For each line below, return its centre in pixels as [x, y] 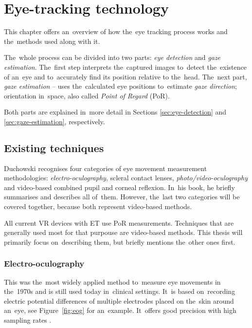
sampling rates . [28, 320]
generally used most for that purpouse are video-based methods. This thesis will [123, 232]
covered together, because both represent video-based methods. [98, 206]
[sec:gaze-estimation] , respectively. [54, 121]
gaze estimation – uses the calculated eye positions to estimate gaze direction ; [120, 86]
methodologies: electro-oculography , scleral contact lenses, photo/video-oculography [126, 178]
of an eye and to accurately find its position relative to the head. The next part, [126, 76]
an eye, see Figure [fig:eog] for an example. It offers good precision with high [120, 310]
